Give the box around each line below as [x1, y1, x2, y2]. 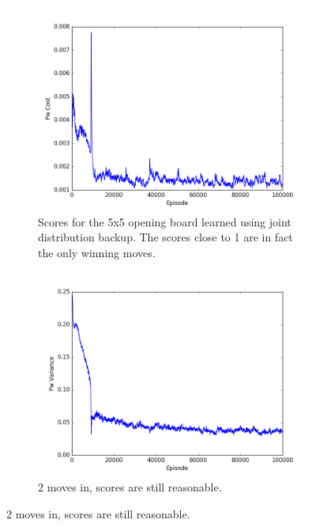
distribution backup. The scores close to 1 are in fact [38, 229, 293, 245]
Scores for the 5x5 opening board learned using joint [38, 213, 292, 229]
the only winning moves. [38, 244, 156, 260]
